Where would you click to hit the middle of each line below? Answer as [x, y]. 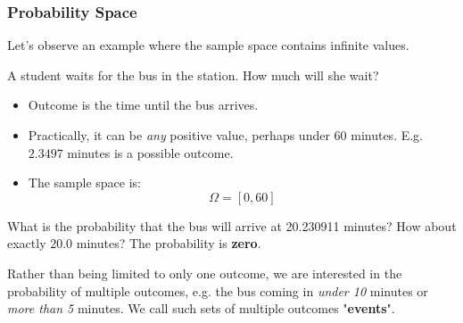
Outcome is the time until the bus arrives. [143, 105]
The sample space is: [84, 182]
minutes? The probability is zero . [169, 243]
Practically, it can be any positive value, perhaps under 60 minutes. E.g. [226, 135]
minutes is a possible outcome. [150, 152]
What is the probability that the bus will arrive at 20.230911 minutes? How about [232, 225]
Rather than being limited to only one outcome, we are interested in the [205, 273]
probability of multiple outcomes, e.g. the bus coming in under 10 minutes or [218, 290]
